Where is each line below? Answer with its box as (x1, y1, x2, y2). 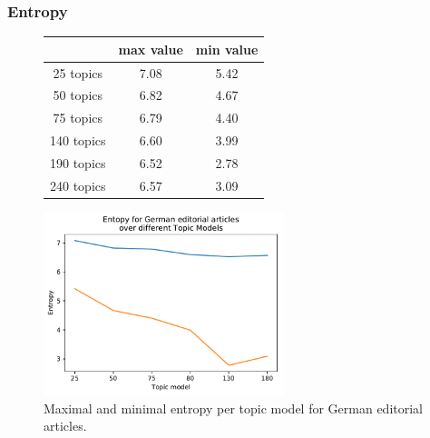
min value (195, 39, 259, 58)
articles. (44, 416, 87, 435)
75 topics (53, 108, 103, 127)
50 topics (53, 85, 103, 105)
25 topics (53, 63, 103, 82)
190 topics (50, 153, 106, 172)
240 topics (50, 175, 106, 194)
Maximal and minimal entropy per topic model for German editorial (44, 398, 423, 417)
